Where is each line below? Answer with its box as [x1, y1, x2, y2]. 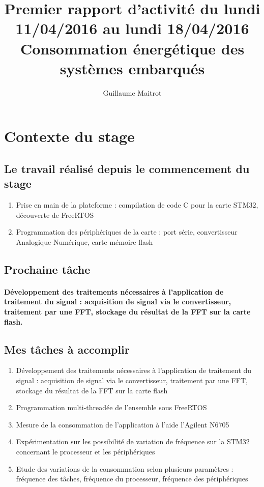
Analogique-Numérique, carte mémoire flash [16, 236, 153, 247]
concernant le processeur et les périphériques [16, 446, 155, 456]
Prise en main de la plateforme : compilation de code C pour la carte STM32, [16, 199, 258, 210]
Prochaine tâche [4, 261, 91, 277]
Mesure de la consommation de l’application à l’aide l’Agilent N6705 [16, 419, 229, 429]
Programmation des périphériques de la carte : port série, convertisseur [16, 226, 238, 237]
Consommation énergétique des [20, 38, 245, 59]
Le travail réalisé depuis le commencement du [4, 160, 250, 176]
